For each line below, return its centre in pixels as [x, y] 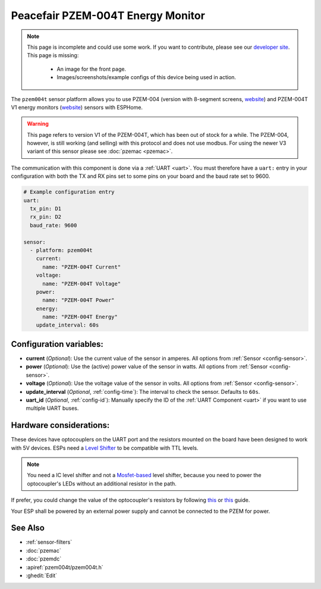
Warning [38, 124]
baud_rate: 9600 [53, 225]
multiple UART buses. [52, 408]
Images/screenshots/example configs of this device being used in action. [147, 77]
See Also [28, 528]
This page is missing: [53, 55]
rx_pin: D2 [46, 217]
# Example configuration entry [69, 192]
